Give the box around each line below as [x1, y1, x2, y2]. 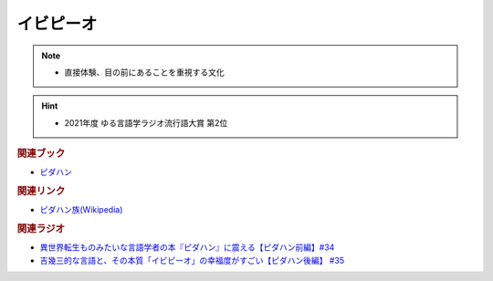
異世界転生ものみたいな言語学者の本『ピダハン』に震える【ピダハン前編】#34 [39, 242, 335, 253]
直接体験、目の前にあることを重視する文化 [64, 67, 225, 78]
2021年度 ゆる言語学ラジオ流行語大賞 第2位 [64, 117, 228, 128]
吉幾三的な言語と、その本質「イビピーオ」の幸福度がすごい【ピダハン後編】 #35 [39, 255, 345, 265]
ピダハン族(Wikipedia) [39, 204, 123, 215]
